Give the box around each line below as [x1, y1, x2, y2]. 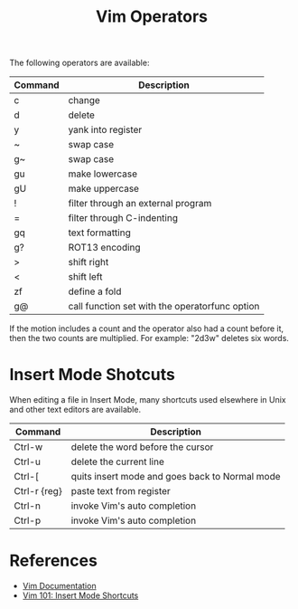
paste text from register [70, 485, 172, 498]
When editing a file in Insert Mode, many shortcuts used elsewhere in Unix [9, 395, 286, 405]
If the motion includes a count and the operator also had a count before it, [9, 323, 284, 334]
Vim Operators [95, 6, 209, 27]
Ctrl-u [14, 455, 41, 468]
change [68, 94, 101, 107]
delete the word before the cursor [70, 441, 214, 453]
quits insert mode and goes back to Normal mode [70, 471, 282, 483]
